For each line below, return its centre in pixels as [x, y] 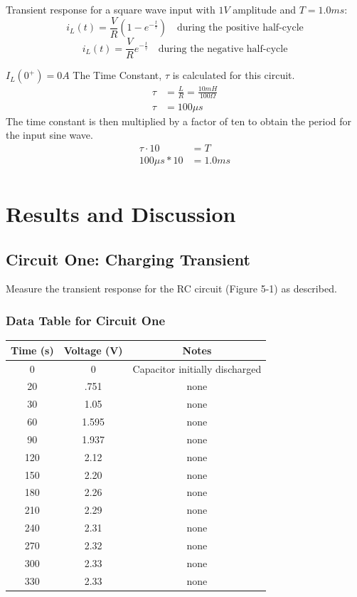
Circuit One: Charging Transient [128, 259]
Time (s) [32, 350]
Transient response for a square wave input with [111, 9]
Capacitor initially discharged [197, 368]
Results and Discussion [121, 213]
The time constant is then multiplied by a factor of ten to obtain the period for [179, 121]
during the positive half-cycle [240, 28]
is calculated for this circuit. [234, 75]
